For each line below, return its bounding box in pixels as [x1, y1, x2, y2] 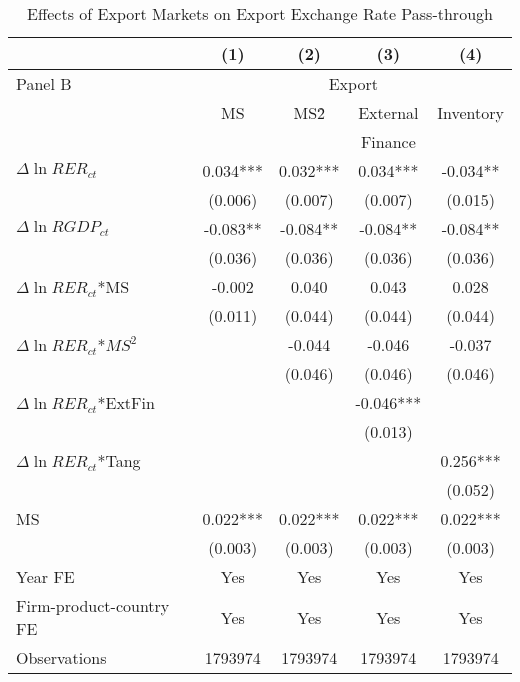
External [358, 101, 419, 124]
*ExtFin [97, 391, 155, 414]
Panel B [16, 72, 72, 95]
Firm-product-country [16, 594, 170, 617]
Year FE [16, 565, 75, 588]
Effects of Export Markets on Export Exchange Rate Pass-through [27, 2, 493, 25]
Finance [360, 130, 416, 153]
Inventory [437, 101, 504, 124]
